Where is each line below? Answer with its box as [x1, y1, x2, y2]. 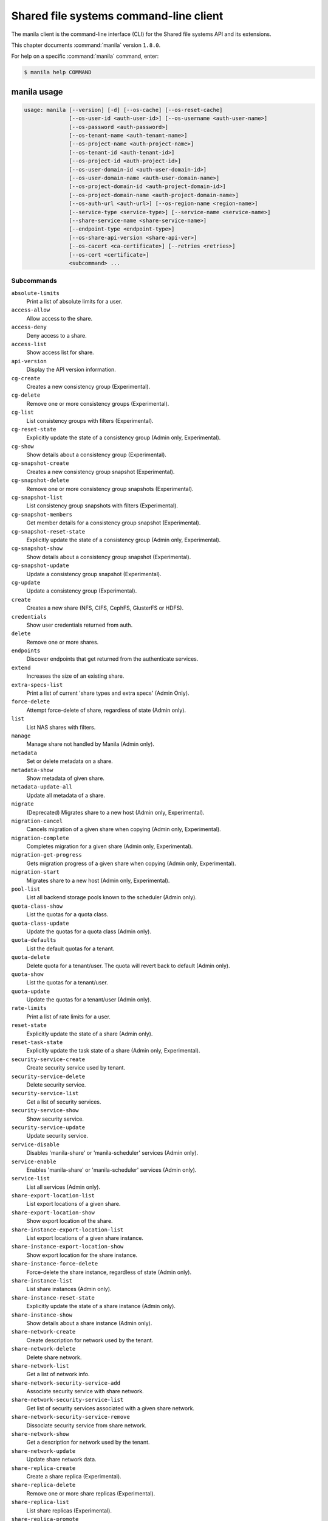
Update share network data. [26, 1456, 97, 1463]
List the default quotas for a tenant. [26, 945, 115, 952]
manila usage [11, 86, 63, 97]
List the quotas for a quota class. [26, 911, 109, 918]
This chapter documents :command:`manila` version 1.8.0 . [11, 41, 161, 49]
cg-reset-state [11, 426, 57, 433]
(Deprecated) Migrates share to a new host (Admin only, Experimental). [26, 809, 205, 816]
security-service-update [11, 1124, 85, 1131]
